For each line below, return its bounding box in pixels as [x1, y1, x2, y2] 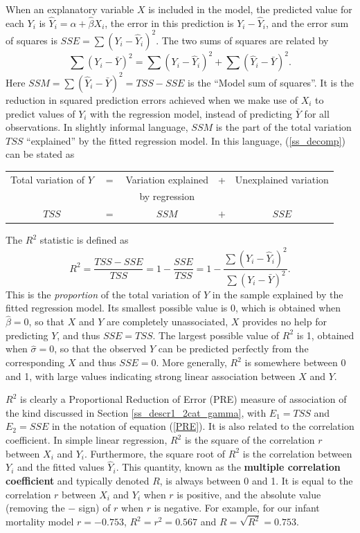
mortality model [6, 514, 74, 529]
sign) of [78, 500, 111, 515]
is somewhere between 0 [244, 355, 346, 370]
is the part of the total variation [215, 120, 352, 134]
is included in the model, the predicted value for [148, 2, 352, 16]
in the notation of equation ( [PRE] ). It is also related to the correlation [51, 419, 354, 433]
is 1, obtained [296, 327, 354, 342]
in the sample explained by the [212, 287, 343, 301]
